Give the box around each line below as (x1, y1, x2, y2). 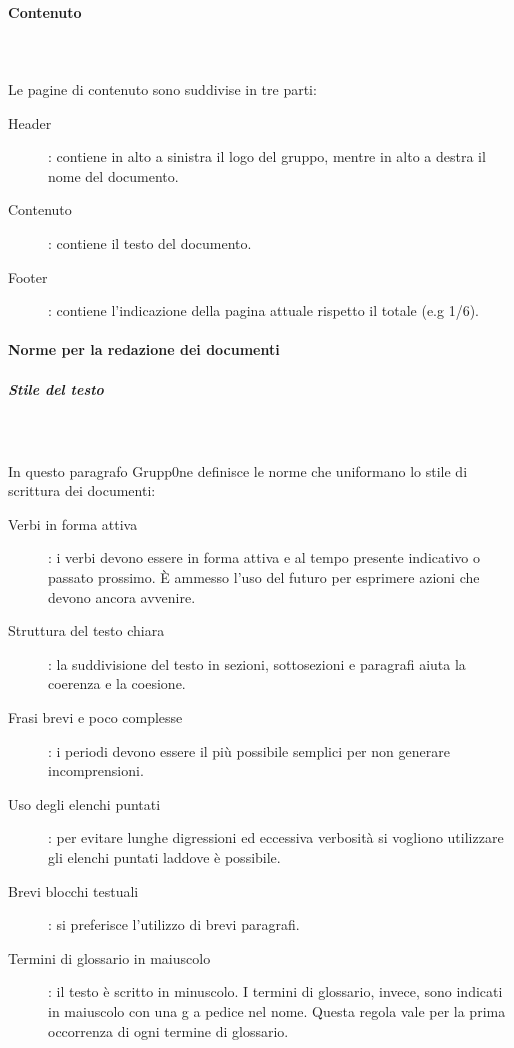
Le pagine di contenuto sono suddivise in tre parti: (8, 78, 317, 99)
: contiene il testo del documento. (48, 232, 252, 253)
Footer (8, 266, 48, 287)
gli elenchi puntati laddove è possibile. (48, 846, 281, 867)
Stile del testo (8, 378, 104, 399)
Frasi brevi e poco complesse (8, 707, 183, 728)
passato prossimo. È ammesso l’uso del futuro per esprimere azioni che (48, 567, 480, 588)
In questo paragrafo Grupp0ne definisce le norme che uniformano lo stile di (8, 460, 468, 481)
